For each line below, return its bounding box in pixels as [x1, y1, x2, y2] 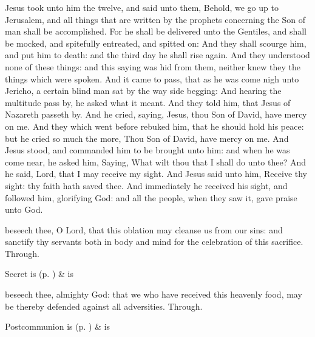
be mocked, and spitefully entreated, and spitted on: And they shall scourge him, [5, 36, 307, 49]
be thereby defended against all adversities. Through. [5, 299, 203, 312]
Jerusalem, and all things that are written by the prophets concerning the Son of [5, 13, 305, 25]
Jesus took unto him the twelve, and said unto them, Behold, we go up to [5, 1, 279, 13]
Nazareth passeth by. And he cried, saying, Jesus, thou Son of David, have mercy [5, 108, 307, 121]
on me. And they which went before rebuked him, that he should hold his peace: [5, 119, 304, 132]
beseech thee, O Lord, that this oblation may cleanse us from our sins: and [5, 223, 283, 236]
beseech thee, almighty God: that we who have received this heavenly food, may [5, 288, 302, 301]
